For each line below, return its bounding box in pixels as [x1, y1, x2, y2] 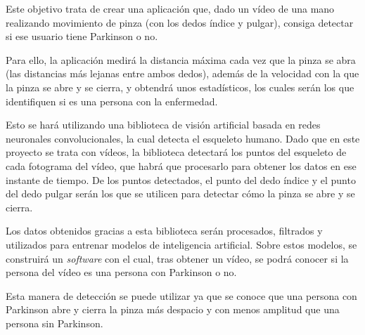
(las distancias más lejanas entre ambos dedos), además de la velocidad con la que [6, 66, 359, 81]
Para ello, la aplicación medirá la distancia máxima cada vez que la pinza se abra [6, 52, 356, 67]
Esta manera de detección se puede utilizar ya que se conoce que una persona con [6, 288, 357, 303]
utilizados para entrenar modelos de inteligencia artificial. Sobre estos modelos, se [6, 237, 357, 251]
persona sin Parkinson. [6, 315, 103, 330]
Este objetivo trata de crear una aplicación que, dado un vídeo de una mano [6, 1, 335, 15]
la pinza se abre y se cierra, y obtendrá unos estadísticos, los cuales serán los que [6, 79, 354, 94]
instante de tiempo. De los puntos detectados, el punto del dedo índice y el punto [6, 172, 356, 187]
